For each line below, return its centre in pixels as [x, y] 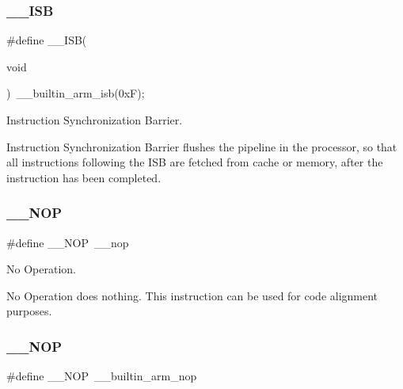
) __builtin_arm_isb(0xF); [76, 93]
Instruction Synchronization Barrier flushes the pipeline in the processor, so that [202, 146]
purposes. [29, 311]
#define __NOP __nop [68, 242]
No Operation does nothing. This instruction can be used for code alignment [192, 295]
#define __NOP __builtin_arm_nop [102, 376]
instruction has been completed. [84, 177]
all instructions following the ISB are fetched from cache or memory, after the [195, 162]
